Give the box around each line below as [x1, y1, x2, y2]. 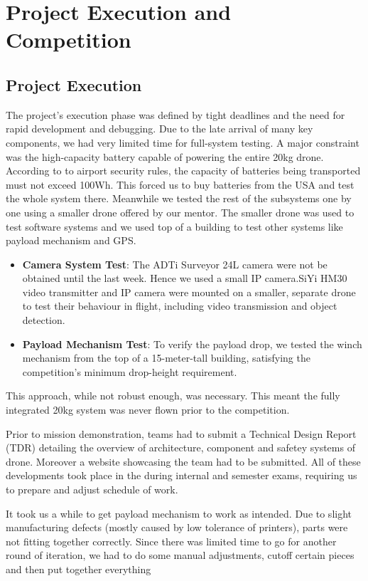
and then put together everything [6, 561, 151, 576]
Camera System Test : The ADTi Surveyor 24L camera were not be [22, 256, 328, 271]
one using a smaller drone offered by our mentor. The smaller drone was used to [6, 204, 355, 219]
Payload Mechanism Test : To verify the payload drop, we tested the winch [22, 336, 362, 351]
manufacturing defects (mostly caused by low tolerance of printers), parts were [6, 520, 348, 535]
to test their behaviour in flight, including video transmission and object [22, 298, 337, 313]
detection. [22, 313, 65, 328]
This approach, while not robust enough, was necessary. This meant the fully [6, 388, 340, 403]
